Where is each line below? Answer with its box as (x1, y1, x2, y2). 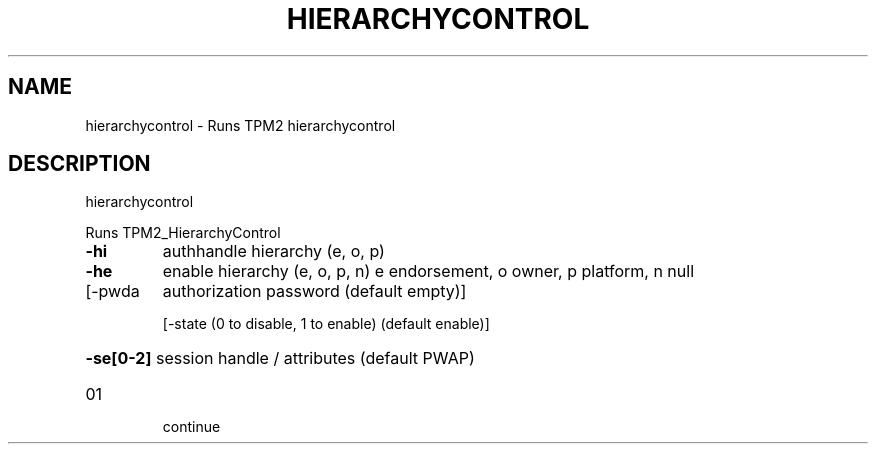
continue (162, 418, 221, 436)
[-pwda (85, 281, 140, 302)
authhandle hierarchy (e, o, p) (162, 241, 385, 262)
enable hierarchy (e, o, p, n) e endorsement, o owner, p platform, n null (162, 261, 695, 282)
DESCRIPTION (8, 151, 151, 177)
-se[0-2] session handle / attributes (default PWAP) (85, 348, 475, 369)
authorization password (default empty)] (162, 281, 467, 302)
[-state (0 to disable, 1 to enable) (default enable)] (162, 315, 490, 333)
